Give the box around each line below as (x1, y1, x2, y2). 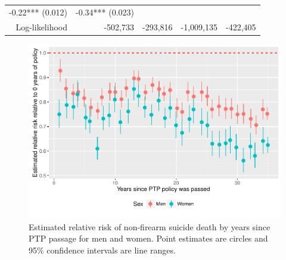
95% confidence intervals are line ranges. (29, 244, 176, 256)
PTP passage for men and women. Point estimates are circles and (29, 232, 268, 245)
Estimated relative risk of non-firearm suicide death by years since (29, 220, 271, 233)
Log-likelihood (15, 20, 67, 33)
